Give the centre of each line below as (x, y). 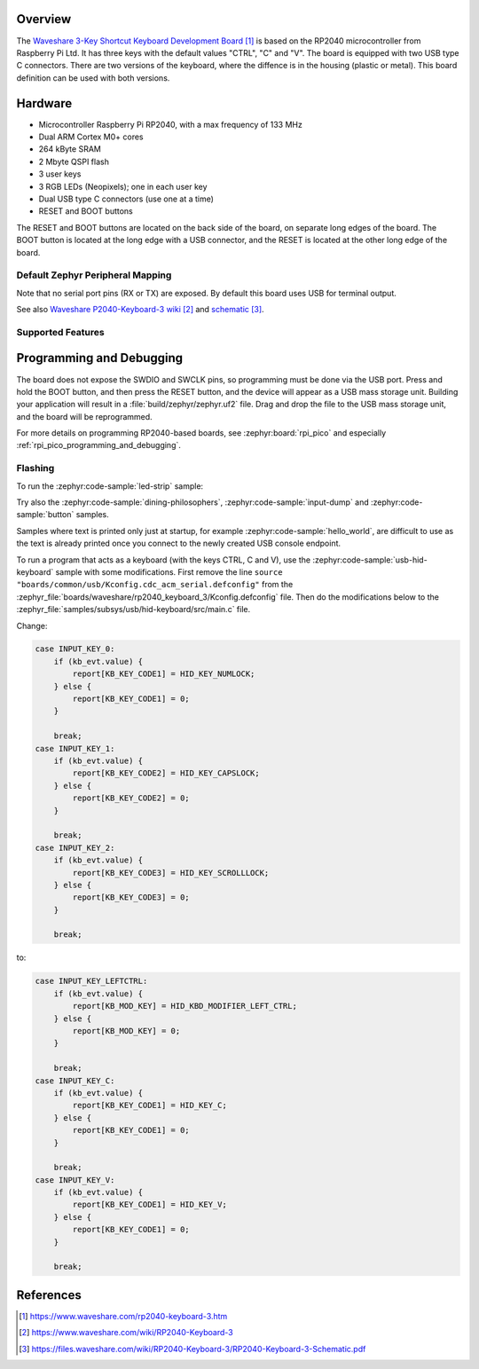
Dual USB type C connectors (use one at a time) (126, 199)
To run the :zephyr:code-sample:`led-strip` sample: (110, 486)
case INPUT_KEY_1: (75, 748)
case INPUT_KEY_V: (75, 1180)
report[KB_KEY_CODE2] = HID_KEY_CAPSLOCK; (166, 773)
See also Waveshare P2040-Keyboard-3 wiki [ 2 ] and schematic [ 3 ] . (141, 310)
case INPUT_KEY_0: (75, 649)
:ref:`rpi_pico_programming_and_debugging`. (99, 445)
